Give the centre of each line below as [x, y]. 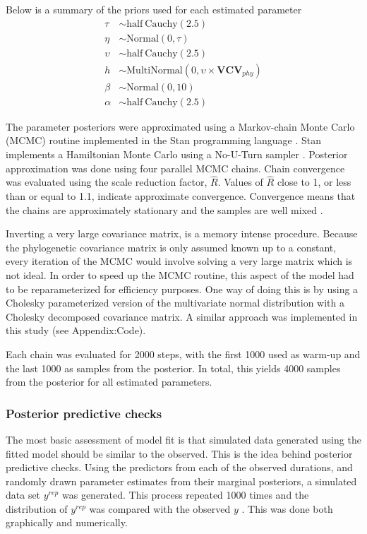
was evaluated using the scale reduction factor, [107, 182]
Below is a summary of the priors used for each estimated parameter [154, 9]
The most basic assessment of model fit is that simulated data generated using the [183, 439]
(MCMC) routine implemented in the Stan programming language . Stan [164, 140]
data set [23, 495]
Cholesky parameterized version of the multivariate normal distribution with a [175, 303]
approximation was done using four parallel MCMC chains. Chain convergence [175, 168]
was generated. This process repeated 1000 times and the [185, 495]
